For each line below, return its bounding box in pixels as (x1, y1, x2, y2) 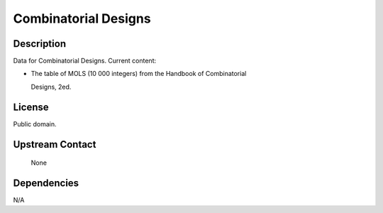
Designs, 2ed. (30, 82, 72, 91)
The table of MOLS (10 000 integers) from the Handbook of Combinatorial (30, 70, 247, 78)
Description (13, 38, 67, 50)
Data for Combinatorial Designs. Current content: (13, 57, 156, 65)
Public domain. (13, 119, 57, 128)
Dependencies (13, 177, 79, 189)
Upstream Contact (13, 138, 96, 151)
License (13, 101, 49, 113)
